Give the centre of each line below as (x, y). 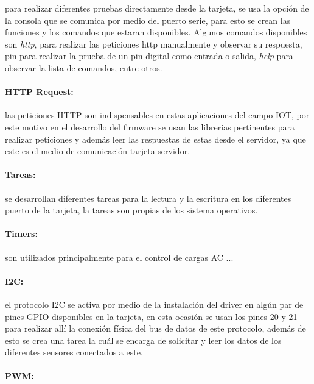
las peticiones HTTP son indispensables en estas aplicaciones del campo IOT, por (157, 115)
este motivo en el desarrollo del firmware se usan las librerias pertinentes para (150, 126)
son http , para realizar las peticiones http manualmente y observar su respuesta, (154, 44)
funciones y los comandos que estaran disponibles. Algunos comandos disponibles (156, 32)
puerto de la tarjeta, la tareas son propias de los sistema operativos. (131, 210)
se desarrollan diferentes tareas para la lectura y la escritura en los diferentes (148, 198)
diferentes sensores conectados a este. (74, 352)
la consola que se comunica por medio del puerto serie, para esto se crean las (148, 20)
